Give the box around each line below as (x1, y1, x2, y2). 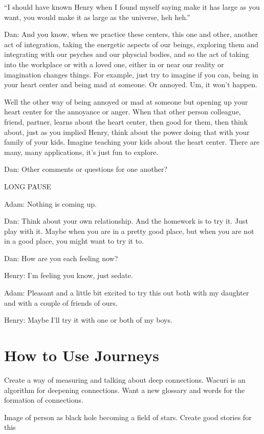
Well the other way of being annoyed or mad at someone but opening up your (4, 96, 248, 107)
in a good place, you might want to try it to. (4, 235, 144, 246)
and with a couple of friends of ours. (4, 297, 118, 308)
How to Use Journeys (4, 345, 159, 366)
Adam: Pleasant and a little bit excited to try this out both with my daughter (4, 287, 249, 298)
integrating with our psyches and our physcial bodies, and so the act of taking (4, 49, 249, 60)
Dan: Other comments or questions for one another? (4, 164, 168, 174)
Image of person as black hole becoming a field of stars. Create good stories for (4, 411, 252, 422)
